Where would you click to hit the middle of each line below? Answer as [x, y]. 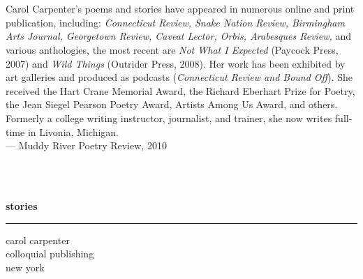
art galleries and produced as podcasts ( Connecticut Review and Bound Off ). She [179, 77]
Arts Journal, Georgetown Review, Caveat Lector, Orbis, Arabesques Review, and [179, 36]
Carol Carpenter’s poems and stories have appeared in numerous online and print [180, 9]
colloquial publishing [50, 254]
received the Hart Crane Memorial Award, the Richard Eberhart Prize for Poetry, [180, 90]
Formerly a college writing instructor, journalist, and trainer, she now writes [169, 118]
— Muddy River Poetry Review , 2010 [86, 145]
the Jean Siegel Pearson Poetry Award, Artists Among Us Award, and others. [172, 104]
